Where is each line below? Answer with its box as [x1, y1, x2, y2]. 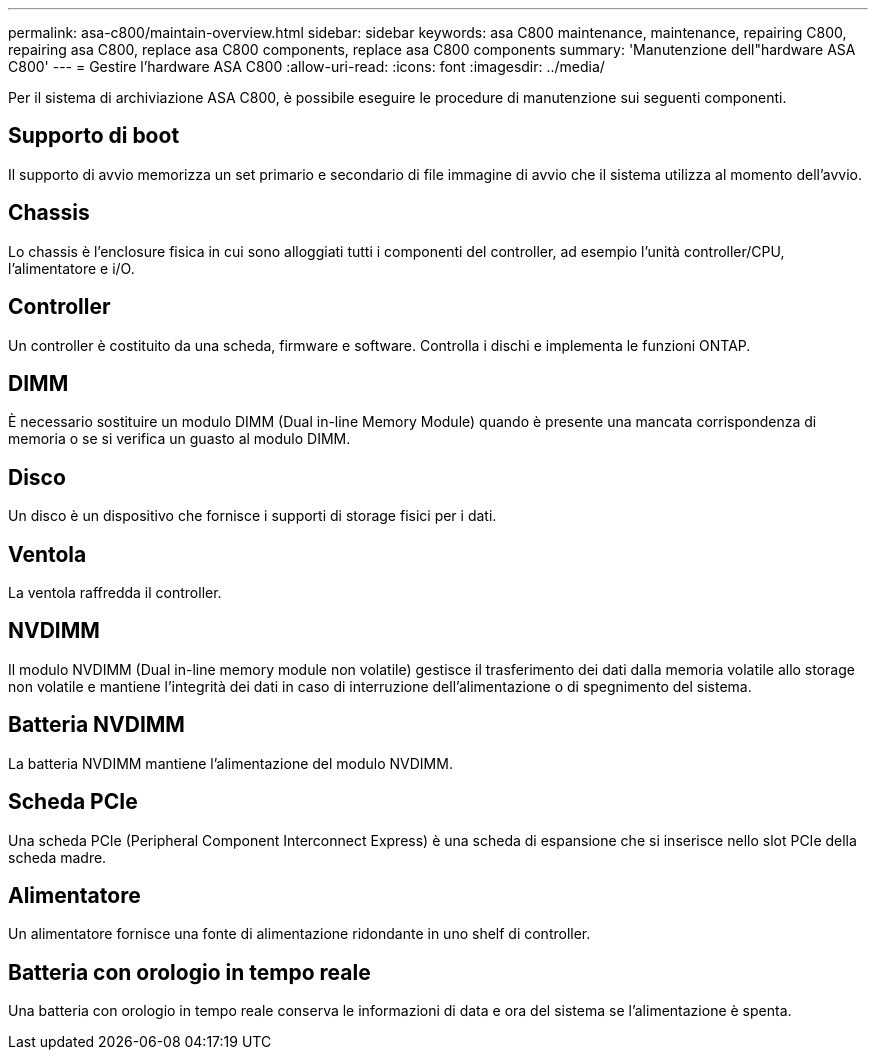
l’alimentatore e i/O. [8, 259, 135, 277]
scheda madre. [8, 848, 107, 866]
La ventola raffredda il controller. [8, 584, 222, 602]
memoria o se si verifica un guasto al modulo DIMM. [8, 430, 351, 448]
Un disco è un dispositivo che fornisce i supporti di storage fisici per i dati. [8, 507, 497, 525]
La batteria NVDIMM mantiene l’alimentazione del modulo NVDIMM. [8, 754, 453, 772]
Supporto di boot [8, 123, 180, 149]
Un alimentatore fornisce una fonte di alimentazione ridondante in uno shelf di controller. [8, 925, 591, 943]
